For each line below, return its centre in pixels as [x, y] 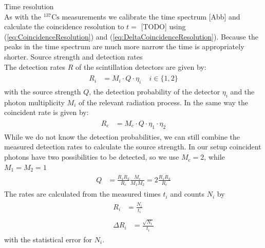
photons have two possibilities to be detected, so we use [92, 157]
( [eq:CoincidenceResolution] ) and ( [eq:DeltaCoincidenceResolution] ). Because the [131, 36]
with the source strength [43, 92]
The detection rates [35, 66]
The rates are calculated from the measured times [82, 194]
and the [242, 92]
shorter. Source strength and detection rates [73, 56]
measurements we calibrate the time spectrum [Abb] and [151, 16]
